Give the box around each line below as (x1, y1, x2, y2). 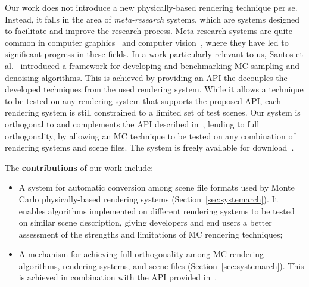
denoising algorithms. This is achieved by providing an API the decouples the (5, 71, 288, 83)
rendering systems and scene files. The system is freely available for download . (5, 141, 294, 154)
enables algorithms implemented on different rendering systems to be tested (18, 204, 295, 217)
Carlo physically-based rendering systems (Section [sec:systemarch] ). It (18, 192, 278, 205)
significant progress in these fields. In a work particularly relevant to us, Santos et (5, 48, 303, 60)
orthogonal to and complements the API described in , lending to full (5, 117, 260, 130)
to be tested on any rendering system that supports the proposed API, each (5, 94, 281, 107)
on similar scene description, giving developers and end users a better (18, 216, 272, 229)
